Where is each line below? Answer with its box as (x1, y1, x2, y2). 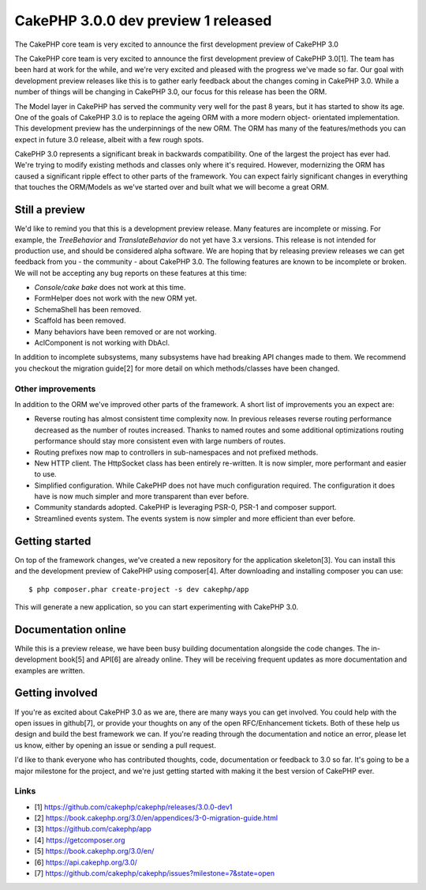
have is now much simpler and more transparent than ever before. (34, 492, 249, 501)
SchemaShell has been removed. (34, 304, 142, 314)
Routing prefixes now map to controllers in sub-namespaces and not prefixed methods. (34, 447, 319, 457)
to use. (34, 470, 57, 479)
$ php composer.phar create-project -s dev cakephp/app (28, 585, 249, 594)
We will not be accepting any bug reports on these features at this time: (14, 268, 248, 277)
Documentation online (14, 623, 126, 636)
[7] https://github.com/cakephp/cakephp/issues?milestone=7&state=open (34, 868, 275, 877)
